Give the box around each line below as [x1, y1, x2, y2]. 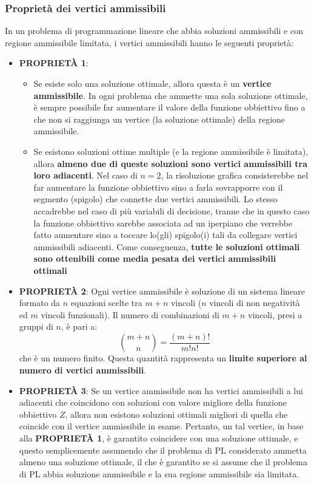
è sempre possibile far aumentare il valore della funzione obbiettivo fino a [33, 101, 306, 114]
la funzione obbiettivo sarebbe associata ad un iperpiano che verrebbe [33, 216, 293, 229]
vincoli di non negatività [209, 296, 300, 309]
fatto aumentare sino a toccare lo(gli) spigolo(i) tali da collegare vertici [33, 228, 298, 241]
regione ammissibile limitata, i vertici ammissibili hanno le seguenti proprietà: [5, 36, 294, 49]
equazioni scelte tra [70, 296, 142, 309]
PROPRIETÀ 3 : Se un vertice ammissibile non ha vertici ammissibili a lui [19, 384, 303, 397]
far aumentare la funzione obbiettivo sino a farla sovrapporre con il [33, 180, 283, 193]
